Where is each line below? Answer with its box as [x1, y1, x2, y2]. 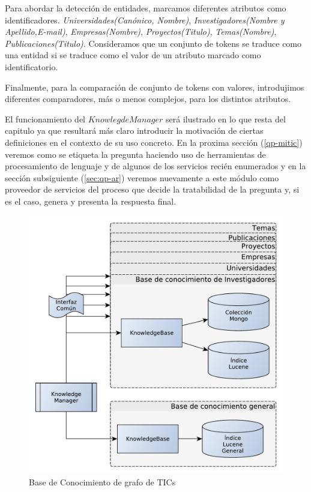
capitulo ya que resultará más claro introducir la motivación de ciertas [5, 124, 264, 137]
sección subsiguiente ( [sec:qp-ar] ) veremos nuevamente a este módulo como [5, 171, 279, 184]
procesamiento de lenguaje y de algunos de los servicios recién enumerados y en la [5, 160, 306, 172]
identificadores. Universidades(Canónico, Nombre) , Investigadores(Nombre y [5, 13, 285, 26]
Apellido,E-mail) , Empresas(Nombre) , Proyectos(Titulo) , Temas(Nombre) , [5, 25, 277, 38]
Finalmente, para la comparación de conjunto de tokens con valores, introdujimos [5, 80, 304, 93]
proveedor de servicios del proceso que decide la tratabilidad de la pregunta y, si [5, 183, 300, 196]
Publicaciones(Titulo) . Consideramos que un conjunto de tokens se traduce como [5, 37, 302, 49]
